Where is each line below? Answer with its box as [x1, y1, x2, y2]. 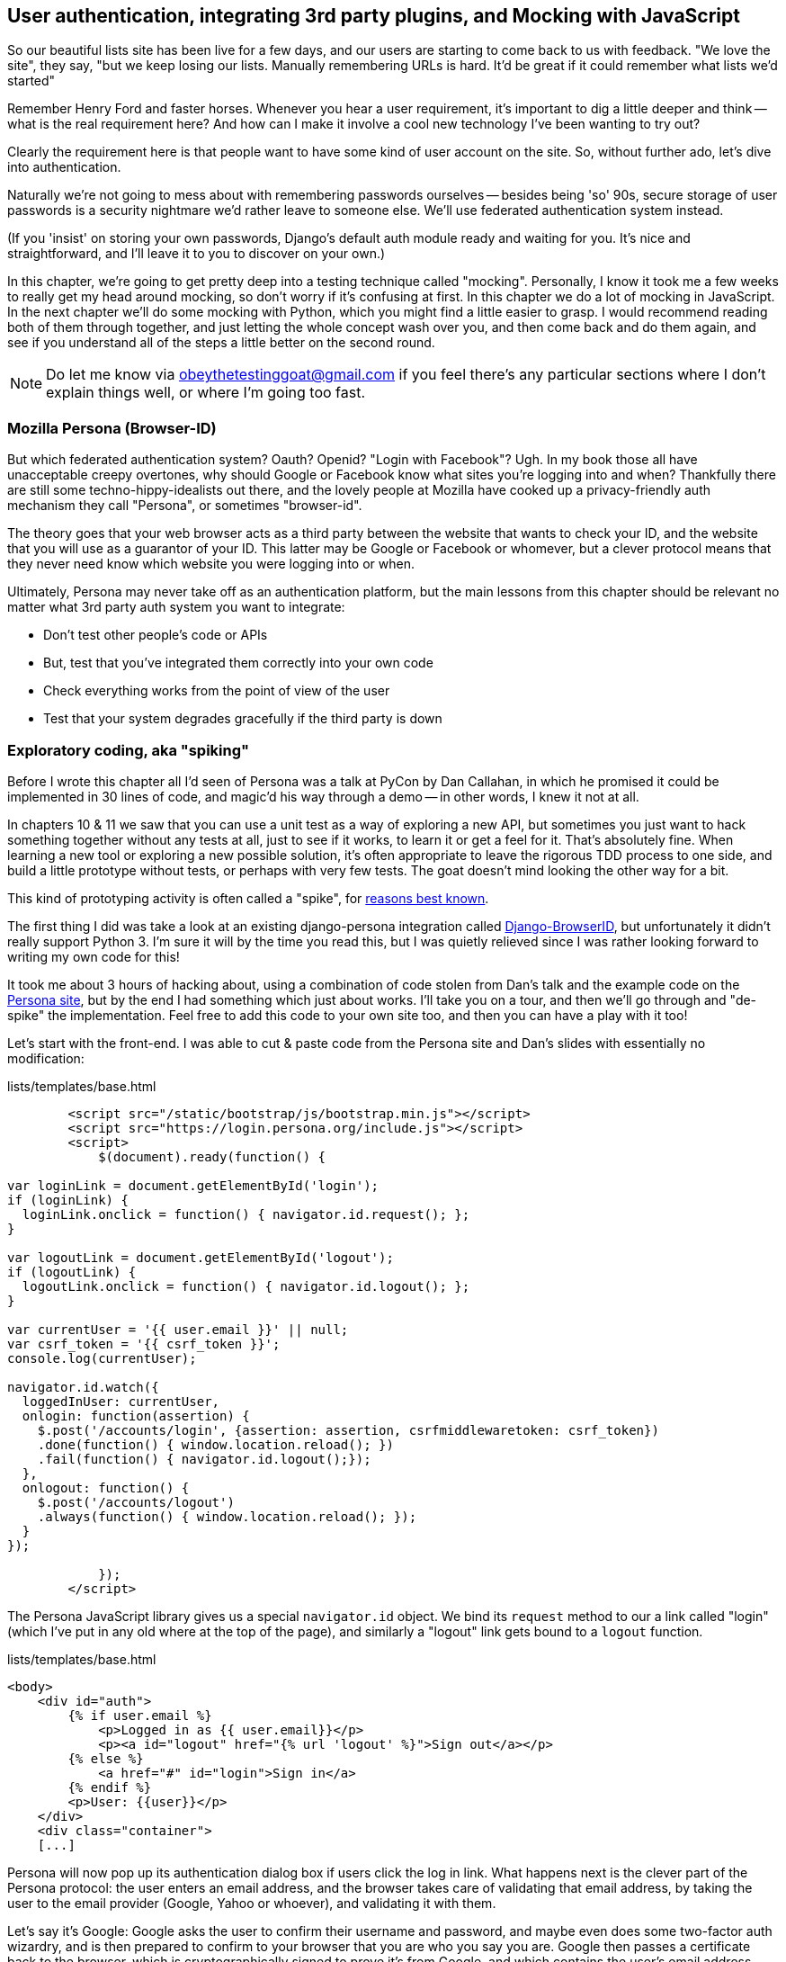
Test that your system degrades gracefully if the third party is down [43, 711, 442, 727]
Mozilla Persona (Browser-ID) [7, 418, 217, 437]
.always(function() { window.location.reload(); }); [37, 1509, 417, 1524]
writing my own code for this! [7, 948, 180, 964]
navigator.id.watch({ [7, 1379, 159, 1394]
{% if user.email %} [67, 1707, 212, 1723]
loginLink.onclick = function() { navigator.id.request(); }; [22, 1206, 470, 1222]
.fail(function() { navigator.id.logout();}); [37, 1451, 371, 1466]
